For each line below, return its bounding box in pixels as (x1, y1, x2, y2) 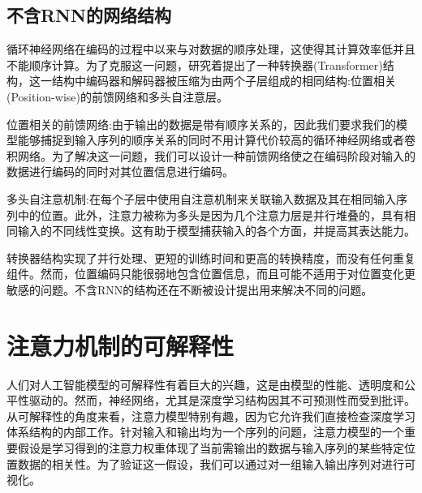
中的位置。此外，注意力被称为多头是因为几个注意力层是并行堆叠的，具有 (17, 206, 404, 223)
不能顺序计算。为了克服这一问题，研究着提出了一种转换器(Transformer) (6, 56, 383, 73)
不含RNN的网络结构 (6, 2, 171, 28)
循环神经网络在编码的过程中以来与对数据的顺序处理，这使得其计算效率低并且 (6, 41, 416, 58)
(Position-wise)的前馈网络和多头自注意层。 (6, 88, 228, 105)
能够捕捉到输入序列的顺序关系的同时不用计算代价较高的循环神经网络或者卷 (17, 131, 416, 148)
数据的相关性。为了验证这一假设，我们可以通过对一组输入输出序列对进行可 (17, 455, 416, 472)
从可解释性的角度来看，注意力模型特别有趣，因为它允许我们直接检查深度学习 (6, 407, 416, 424)
